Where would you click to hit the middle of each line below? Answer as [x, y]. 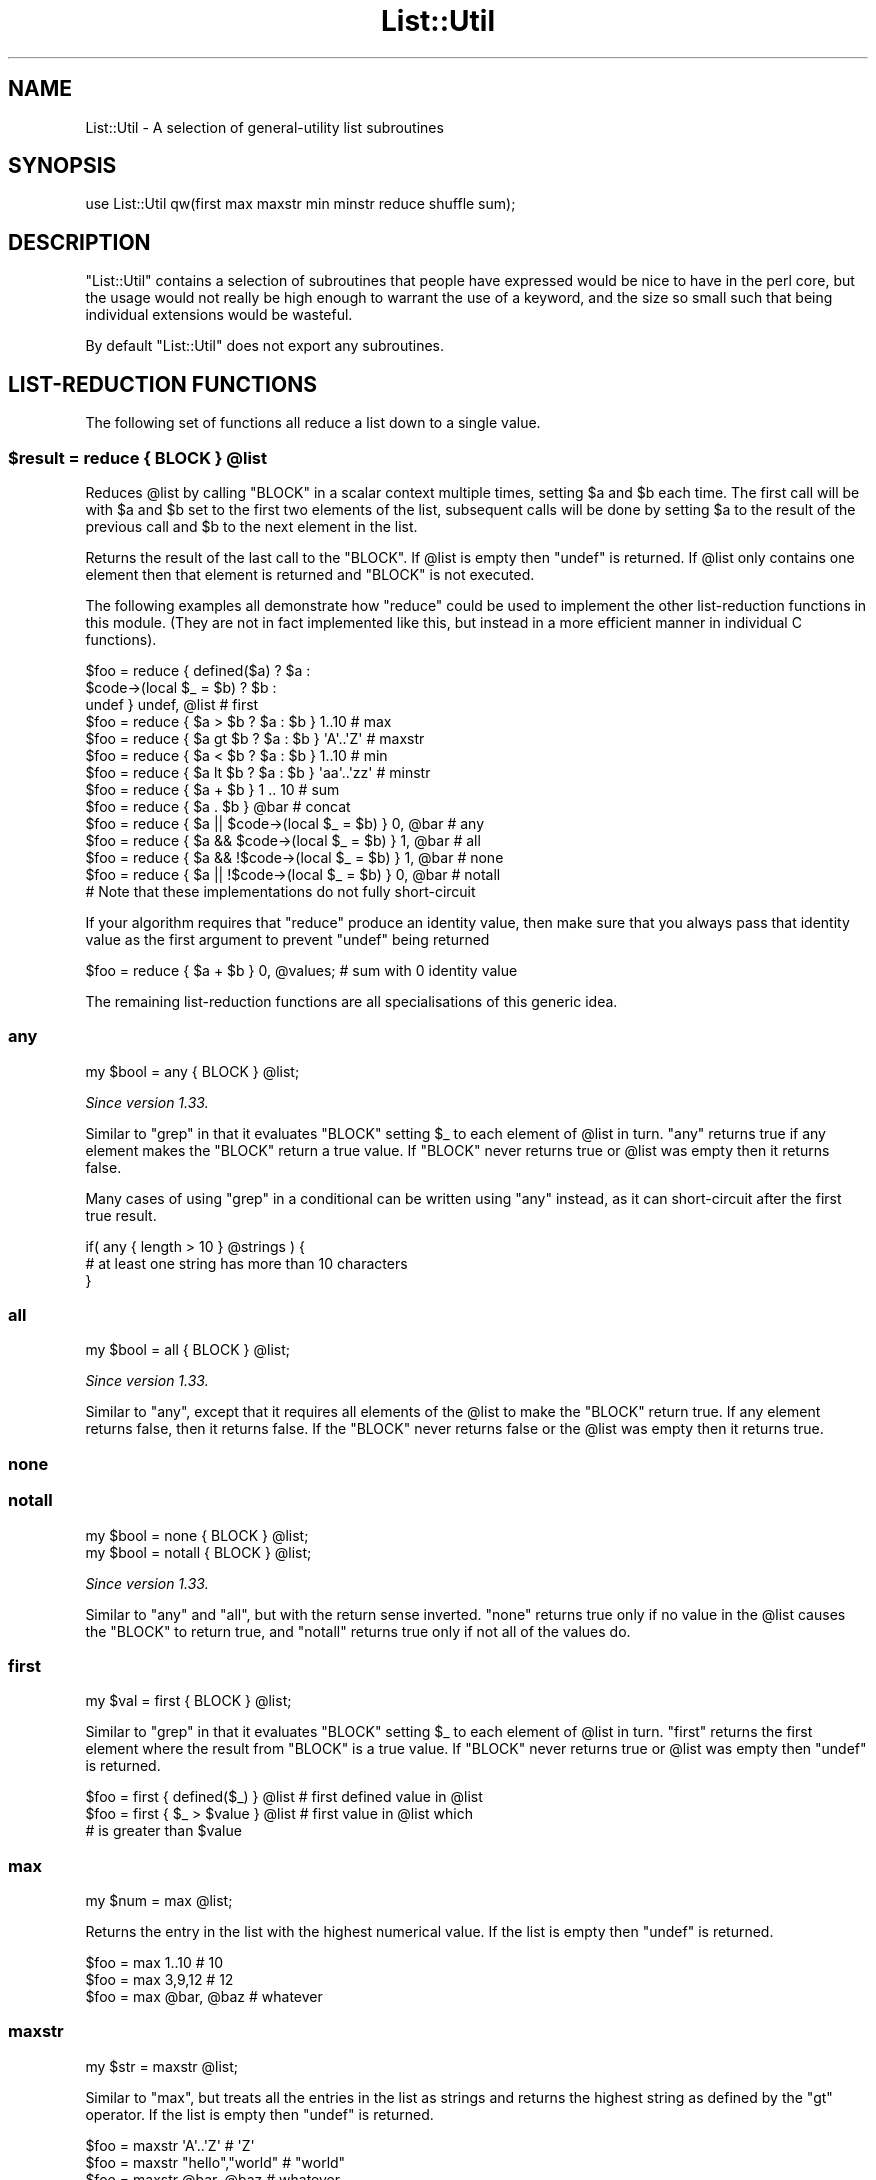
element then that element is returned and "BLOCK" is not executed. [310, 574]
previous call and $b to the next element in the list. [251, 526]
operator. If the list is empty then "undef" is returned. [259, 2114]
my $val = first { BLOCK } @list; [188, 1701]
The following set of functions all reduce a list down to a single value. [313, 423]
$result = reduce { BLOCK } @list [138, 457]
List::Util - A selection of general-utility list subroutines [264, 127]
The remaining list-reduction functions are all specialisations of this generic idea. [351, 1001]
